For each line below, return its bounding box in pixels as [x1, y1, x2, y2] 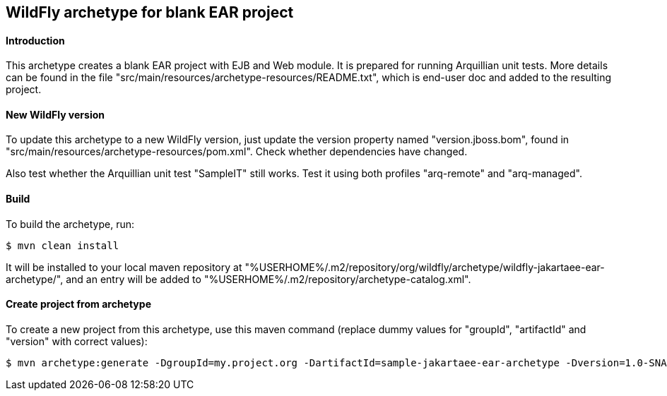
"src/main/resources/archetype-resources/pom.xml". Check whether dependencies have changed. [6, 145, 468, 158]
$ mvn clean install [6, 239, 119, 251]
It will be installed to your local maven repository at [6, 260, 242, 273]
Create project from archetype [6, 298, 151, 311]
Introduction [6, 34, 65, 47]
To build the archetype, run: [6, 217, 134, 230]
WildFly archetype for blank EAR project [6, 4, 294, 21]
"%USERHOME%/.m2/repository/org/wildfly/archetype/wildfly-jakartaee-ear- [244, 260, 605, 273]
